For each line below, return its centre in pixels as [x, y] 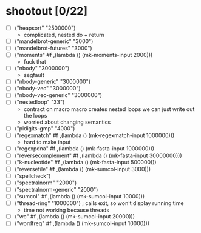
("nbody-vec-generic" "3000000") [58, 95]
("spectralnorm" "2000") [46, 183]
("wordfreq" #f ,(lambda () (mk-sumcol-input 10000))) [82, 223]
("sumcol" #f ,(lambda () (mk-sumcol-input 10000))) [80, 197]
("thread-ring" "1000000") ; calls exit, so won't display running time [99, 203]
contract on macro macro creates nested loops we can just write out [109, 109]
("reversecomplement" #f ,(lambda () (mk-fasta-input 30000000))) [98, 155]
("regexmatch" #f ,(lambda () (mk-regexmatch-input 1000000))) [94, 135]
